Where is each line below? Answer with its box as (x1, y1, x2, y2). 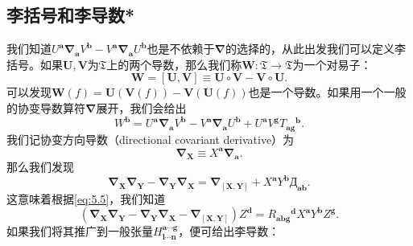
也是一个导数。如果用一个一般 (248, 84, 407, 100)
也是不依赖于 (147, 40, 215, 57)
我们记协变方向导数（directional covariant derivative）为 (6, 130, 295, 147)
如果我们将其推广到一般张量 (6, 223, 153, 240)
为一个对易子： (292, 55, 372, 72)
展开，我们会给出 (96, 99, 187, 116)
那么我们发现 (6, 158, 74, 175)
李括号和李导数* (6, 2, 135, 27)
